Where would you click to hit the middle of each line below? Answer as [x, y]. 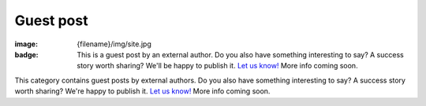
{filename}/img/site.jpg [114, 44]
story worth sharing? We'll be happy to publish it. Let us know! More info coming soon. [217, 66]
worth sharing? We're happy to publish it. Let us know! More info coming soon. [142, 91]
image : [26, 44]
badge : [26, 54]
